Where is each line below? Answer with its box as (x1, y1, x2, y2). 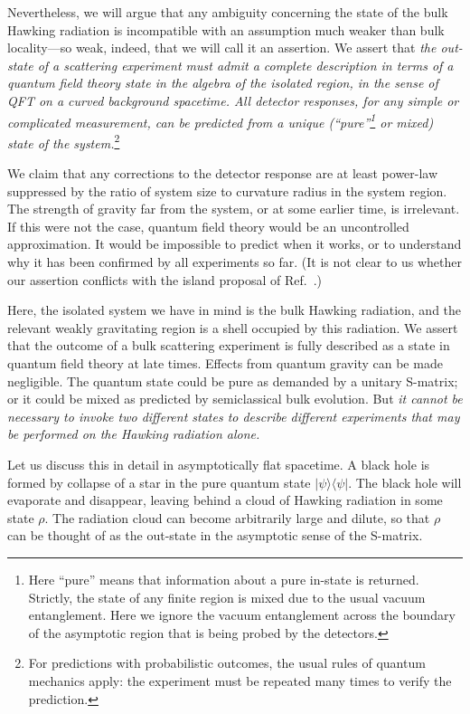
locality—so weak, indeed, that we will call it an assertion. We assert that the (7, 38, 437, 57)
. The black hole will (348, 472, 462, 491)
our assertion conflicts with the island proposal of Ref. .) (7, 270, 323, 289)
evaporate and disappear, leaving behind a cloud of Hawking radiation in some (7, 490, 443, 509)
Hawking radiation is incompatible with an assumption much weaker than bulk (7, 20, 445, 39)
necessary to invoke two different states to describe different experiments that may (7, 406, 460, 425)
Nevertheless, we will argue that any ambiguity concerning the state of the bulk (7, 3, 448, 21)
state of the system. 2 (7, 130, 120, 152)
